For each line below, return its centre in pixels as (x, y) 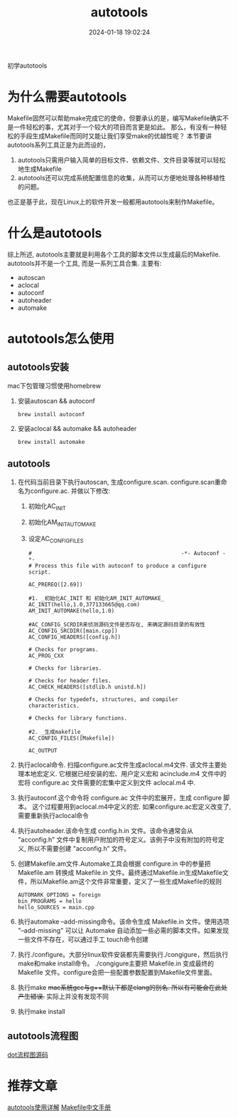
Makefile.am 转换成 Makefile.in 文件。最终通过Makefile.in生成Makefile (120, 873)
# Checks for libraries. (65, 668)
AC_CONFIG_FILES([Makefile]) (71, 738)
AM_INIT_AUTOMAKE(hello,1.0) (71, 611)
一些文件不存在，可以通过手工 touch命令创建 (83, 940)
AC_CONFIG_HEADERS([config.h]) (75, 637)
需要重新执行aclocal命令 (53, 816)
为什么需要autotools (67, 97)
